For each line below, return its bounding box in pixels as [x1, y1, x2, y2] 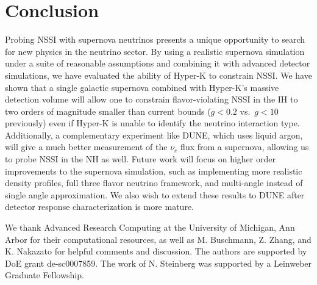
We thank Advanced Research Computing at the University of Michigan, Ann [5, 221, 295, 234]
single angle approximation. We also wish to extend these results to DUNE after [5, 188, 305, 201]
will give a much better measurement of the [5, 140, 168, 153]
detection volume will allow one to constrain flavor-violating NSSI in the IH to [5, 93, 298, 106]
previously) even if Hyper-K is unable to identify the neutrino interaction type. [5, 117, 300, 129]
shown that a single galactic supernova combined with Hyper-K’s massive [5, 81, 279, 93]
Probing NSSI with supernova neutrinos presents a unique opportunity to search [5, 33, 305, 46]
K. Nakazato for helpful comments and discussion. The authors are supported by [5, 245, 307, 258]
